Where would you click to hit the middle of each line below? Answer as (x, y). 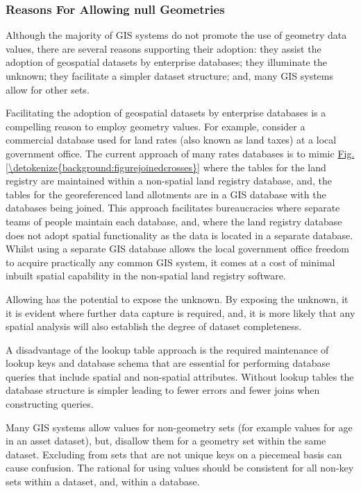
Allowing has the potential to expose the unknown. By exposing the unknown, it (177, 299)
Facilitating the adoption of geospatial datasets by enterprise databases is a (166, 113)
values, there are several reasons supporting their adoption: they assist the (163, 48)
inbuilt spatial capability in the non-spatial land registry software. (146, 276)
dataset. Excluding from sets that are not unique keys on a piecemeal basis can (174, 454)
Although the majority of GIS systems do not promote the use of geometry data (176, 35)
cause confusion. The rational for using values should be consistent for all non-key (180, 468)
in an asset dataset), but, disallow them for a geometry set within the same (166, 441)
